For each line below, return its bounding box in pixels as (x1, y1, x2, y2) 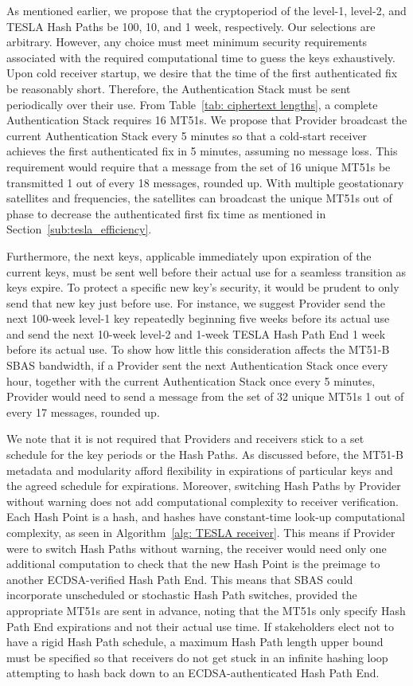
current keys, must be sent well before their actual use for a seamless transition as (6, 263, 407, 280)
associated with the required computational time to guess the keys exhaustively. (6, 49, 395, 65)
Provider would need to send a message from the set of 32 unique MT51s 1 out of (6, 388, 404, 405)
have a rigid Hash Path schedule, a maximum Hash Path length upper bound (6, 633, 384, 650)
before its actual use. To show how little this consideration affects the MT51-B (6, 341, 390, 358)
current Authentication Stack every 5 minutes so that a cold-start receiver (6, 127, 368, 143)
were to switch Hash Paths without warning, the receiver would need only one (6, 539, 387, 556)
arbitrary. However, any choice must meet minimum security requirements (6, 33, 368, 50)
